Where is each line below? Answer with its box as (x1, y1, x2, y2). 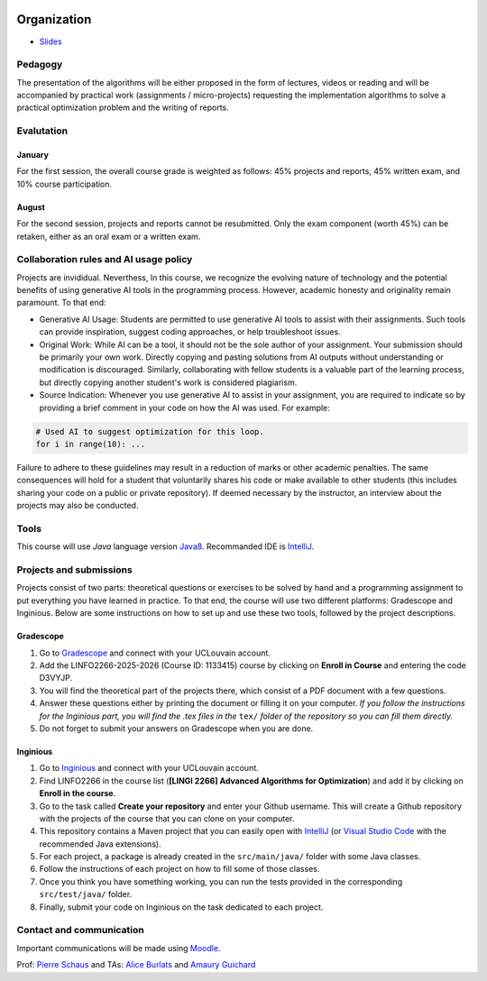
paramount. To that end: (16, 298, 107, 308)
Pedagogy (16, 59, 63, 71)
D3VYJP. (39, 673, 72, 683)
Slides (39, 36, 62, 47)
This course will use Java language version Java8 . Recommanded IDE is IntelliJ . (16, 541, 315, 552)
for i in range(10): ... (35, 438, 146, 449)
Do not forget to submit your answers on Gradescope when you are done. (39, 722, 314, 734)
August (16, 201, 45, 212)
